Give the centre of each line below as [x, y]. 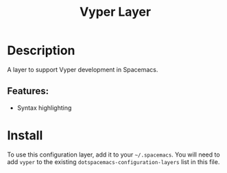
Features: [28, 91]
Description [41, 50]
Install [25, 135]
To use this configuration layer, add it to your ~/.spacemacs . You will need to [114, 154]
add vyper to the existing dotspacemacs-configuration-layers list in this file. [113, 161]
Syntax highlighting [44, 108]
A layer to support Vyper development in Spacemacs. [83, 69]
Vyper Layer [115, 12]
